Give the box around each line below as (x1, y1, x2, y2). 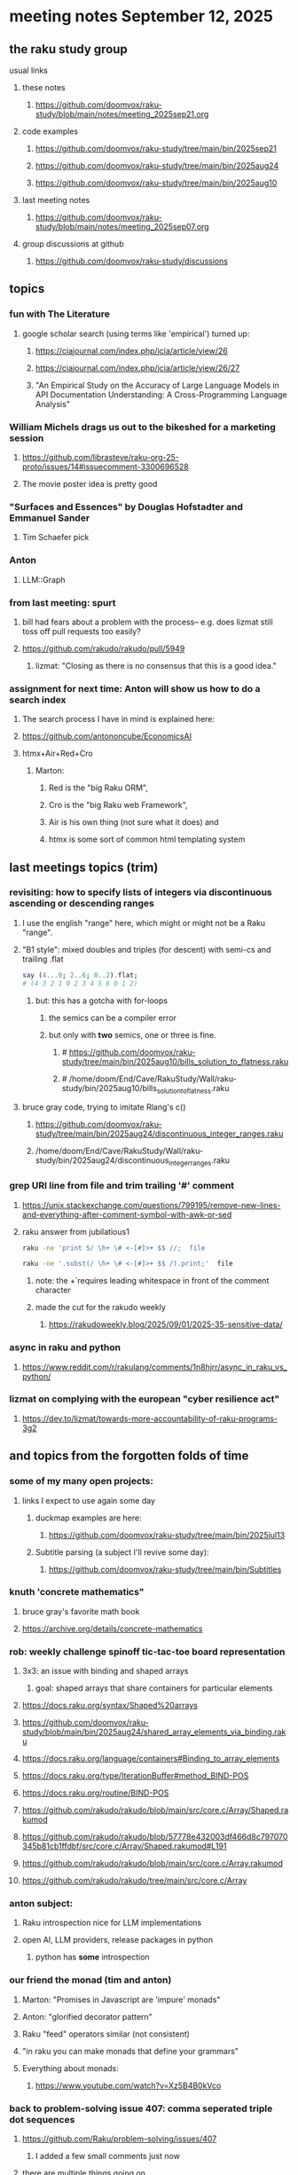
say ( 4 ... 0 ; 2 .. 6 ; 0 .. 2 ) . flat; (21, 970, 138, 979)
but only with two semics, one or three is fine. (48, 1029, 216, 1040)
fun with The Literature (9, 308, 111, 320)
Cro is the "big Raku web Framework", (48, 800, 188, 811)
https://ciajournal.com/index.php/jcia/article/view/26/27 (35, 362, 240, 373)
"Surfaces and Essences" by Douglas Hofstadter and (9, 500, 244, 513)
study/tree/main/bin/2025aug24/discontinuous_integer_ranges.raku (35, 1128, 284, 1139)
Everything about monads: (21, 2062, 119, 2073)
